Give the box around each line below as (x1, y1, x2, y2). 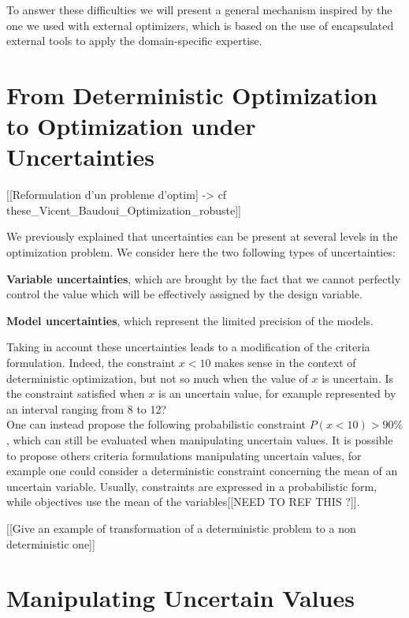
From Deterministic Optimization (6, 78, 377, 110)
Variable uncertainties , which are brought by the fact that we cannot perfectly (6, 270, 401, 287)
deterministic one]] (6, 535, 95, 552)
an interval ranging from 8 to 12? (6, 400, 167, 417)
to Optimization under (6, 110, 256, 142)
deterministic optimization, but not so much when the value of (6, 369, 308, 386)
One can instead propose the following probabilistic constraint (6, 416, 307, 433)
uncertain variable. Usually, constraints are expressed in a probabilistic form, (6, 478, 377, 494)
